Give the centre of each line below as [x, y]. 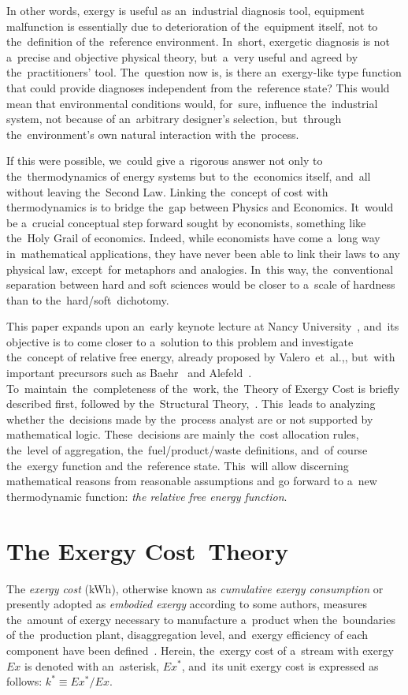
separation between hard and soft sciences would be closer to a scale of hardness [201, 284]
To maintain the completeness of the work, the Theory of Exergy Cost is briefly [203, 388]
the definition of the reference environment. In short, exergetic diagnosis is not [198, 41]
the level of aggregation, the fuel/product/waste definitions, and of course [187, 450]
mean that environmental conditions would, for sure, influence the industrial [192, 103]
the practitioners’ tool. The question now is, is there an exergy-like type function [204, 72]
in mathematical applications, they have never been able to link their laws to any [203, 253]
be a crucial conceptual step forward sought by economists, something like [186, 222]
